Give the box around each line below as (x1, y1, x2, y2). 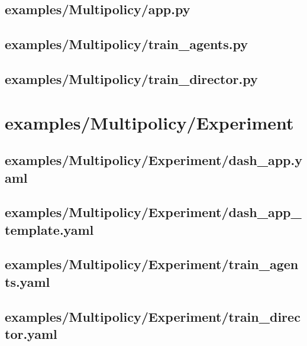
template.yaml (5, 220, 94, 238)
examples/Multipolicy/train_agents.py (5, 35, 248, 53)
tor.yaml (5, 325, 57, 343)
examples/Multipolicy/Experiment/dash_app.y (5, 151, 302, 169)
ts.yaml (5, 272, 50, 290)
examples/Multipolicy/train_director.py (5, 69, 258, 88)
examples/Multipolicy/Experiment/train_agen (5, 255, 299, 273)
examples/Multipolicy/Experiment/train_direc (5, 307, 300, 325)
